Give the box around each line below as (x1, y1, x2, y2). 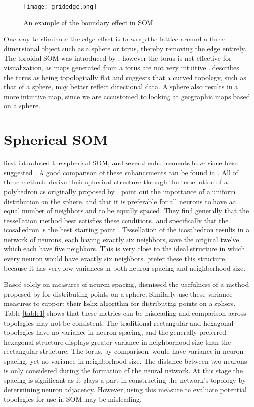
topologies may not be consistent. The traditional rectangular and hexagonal (4, 317, 233, 327)
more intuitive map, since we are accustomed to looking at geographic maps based (4, 91, 250, 101)
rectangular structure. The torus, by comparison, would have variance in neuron (4, 346, 244, 356)
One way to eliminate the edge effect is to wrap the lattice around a (4, 34, 208, 44)
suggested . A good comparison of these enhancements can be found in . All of (4, 167, 238, 177)
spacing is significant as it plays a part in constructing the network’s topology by (4, 375, 246, 385)
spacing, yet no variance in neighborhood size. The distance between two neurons (4, 356, 247, 366)
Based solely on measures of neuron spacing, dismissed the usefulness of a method (4, 279, 249, 289)
